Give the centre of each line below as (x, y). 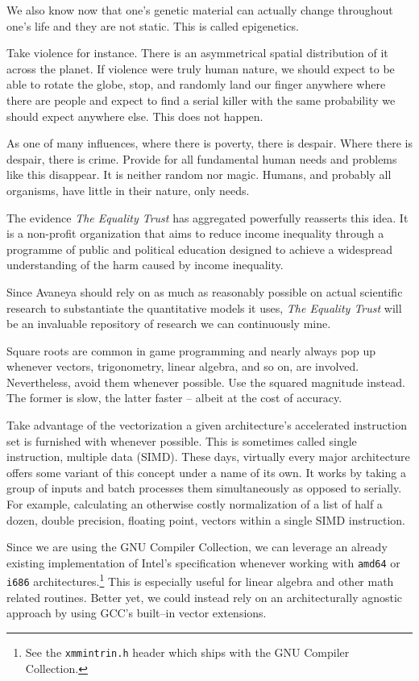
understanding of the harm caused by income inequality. (145, 265)
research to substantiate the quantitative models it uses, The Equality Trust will (204, 307)
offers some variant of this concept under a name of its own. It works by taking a (206, 472)
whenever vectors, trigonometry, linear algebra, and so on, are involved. (183, 366)
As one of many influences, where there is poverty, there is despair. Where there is (209, 143)
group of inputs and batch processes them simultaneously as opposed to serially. (204, 488)
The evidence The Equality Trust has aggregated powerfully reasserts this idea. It (207, 217)
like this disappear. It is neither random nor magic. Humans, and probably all (199, 174)
